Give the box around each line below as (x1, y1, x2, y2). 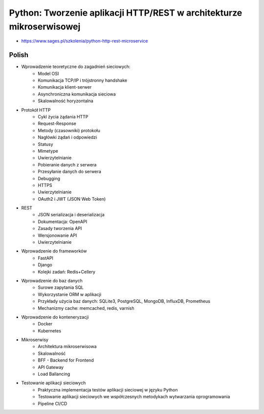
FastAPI (38, 255, 54, 261)
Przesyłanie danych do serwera (38, 169, 101, 175)
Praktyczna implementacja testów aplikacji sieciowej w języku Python (38, 387, 178, 392)
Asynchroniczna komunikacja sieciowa (38, 91, 116, 97)
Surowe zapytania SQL (38, 284, 84, 291)
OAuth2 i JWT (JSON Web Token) (38, 196, 106, 202)
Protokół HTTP (21, 107, 51, 113)
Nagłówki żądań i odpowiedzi (38, 135, 97, 140)
